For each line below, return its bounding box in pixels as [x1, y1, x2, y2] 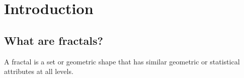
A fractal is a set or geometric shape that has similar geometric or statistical [4, 56, 240, 66]
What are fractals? [4, 32, 103, 48]
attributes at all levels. [4, 66, 73, 76]
